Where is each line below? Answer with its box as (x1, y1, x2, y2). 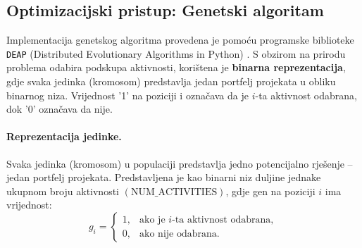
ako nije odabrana (139, 228, 217, 239)
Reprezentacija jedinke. (6, 129, 122, 144)
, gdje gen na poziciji (225, 183, 316, 198)
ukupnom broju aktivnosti (6, 183, 120, 198)
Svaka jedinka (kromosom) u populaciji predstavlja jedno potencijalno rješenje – (6, 156, 353, 170)
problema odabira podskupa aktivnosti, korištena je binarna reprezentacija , (6, 60, 346, 75)
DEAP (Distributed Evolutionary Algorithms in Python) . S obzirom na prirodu (6, 46, 346, 61)
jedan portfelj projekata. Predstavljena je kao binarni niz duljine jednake (6, 170, 321, 185)
